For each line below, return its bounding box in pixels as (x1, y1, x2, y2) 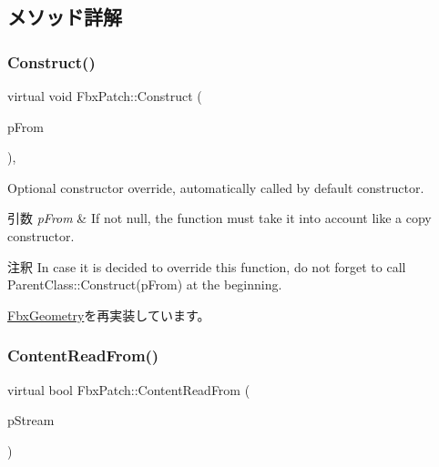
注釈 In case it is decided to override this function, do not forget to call (7, 257, 406, 276)
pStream (7, 411, 55, 430)
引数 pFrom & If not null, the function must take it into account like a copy (7, 208, 432, 228)
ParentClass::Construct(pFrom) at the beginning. (7, 275, 282, 294)
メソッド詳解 (7, 3, 122, 31)
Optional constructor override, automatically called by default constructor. (7, 178, 424, 197)
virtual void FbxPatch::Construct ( (7, 86, 202, 105)
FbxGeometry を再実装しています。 (7, 305, 210, 324)
